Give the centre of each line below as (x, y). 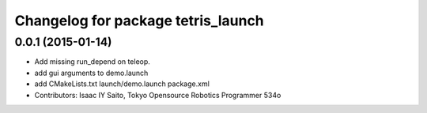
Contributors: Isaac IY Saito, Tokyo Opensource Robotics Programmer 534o (158, 95)
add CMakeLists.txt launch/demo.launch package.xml (122, 84)
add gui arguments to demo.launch (91, 73)
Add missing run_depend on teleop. (92, 62)
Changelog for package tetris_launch (139, 21)
